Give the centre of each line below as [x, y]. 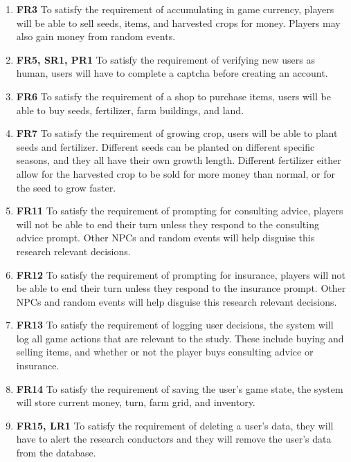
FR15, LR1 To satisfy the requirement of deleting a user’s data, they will [175, 425]
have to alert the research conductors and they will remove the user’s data [174, 439]
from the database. [56, 453]
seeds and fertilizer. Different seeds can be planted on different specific [165, 146]
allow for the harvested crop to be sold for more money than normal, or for [175, 173]
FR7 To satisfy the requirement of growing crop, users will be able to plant [177, 133]
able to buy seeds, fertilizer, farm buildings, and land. [130, 110]
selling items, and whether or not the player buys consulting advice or [165, 352]
